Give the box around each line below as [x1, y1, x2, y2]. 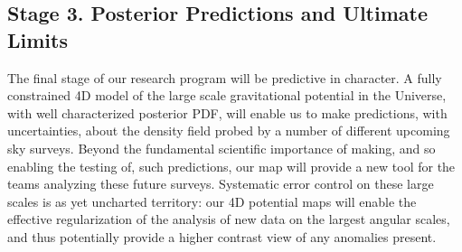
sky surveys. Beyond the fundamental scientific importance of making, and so [7, 138, 436, 157]
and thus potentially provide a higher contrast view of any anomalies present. [7, 227, 437, 246]
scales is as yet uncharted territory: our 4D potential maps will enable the [7, 191, 417, 210]
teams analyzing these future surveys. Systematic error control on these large [7, 174, 434, 193]
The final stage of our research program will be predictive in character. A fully [7, 68, 442, 87]
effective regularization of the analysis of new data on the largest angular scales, [7, 210, 450, 229]
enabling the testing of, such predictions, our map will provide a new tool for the [7, 156, 456, 175]
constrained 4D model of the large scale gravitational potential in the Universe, [7, 86, 447, 105]
